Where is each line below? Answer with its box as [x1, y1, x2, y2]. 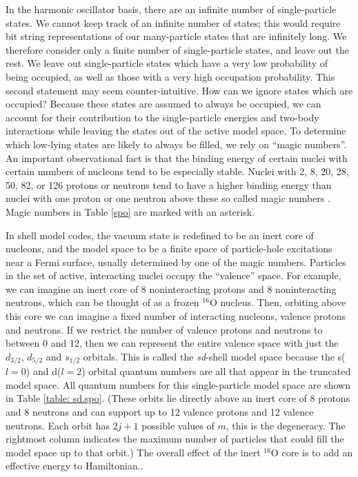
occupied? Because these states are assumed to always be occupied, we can [6, 97, 321, 111]
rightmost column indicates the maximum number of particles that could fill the [6, 432, 344, 446]
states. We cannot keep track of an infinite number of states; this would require [6, 15, 341, 30]
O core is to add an [270, 445, 353, 459]
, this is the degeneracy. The [226, 418, 346, 432]
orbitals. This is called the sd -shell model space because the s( [83, 349, 346, 363]
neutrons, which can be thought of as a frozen [6, 295, 199, 309]
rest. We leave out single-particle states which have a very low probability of [6, 56, 328, 70]
